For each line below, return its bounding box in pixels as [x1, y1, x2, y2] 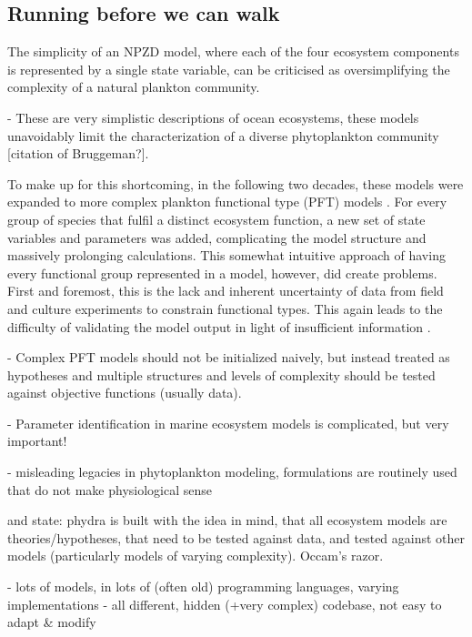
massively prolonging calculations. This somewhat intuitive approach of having [7, 246, 446, 265]
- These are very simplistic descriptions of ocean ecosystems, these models [7, 107, 419, 126]
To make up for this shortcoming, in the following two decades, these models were [7, 174, 464, 193]
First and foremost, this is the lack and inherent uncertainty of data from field [7, 281, 444, 300]
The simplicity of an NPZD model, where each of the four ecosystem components [7, 42, 459, 61]
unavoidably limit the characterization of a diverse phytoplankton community [7, 126, 439, 145]
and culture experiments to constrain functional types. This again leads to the [7, 298, 443, 318]
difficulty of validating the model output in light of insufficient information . [7, 317, 431, 336]
